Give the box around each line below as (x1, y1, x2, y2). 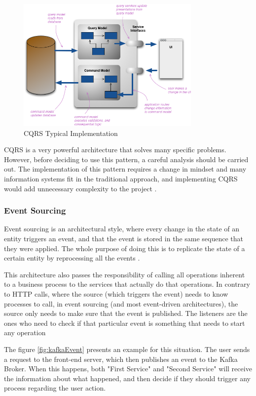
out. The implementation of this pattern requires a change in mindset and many (4, 164, 247, 174)
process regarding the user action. (4, 383, 106, 393)
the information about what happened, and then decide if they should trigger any (4, 373, 251, 383)
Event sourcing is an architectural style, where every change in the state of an (4, 223, 240, 234)
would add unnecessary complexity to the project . (4, 183, 157, 193)
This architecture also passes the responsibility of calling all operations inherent (4, 269, 245, 279)
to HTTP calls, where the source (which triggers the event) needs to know (4, 289, 228, 299)
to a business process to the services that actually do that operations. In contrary (4, 279, 250, 289)
